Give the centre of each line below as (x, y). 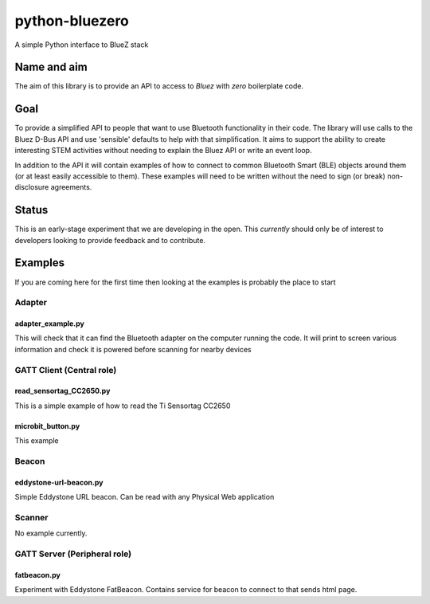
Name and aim (51, 67)
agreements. (71, 187)
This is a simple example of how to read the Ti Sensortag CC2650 (123, 406)
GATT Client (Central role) (66, 370)
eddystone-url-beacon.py (59, 482)
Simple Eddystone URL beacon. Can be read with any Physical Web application (145, 497)
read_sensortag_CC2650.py (63, 391)
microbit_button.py (47, 426)
